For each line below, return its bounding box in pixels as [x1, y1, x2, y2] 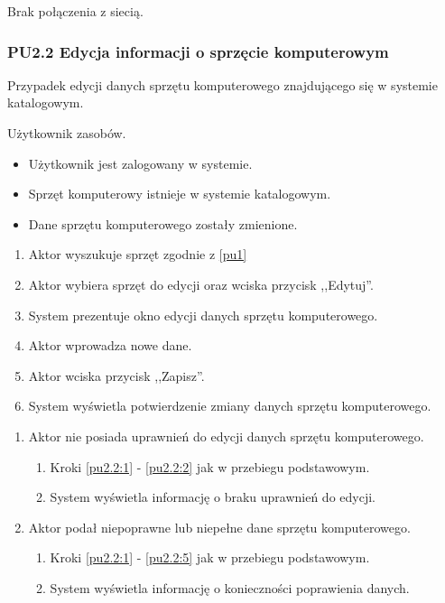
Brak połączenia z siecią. [7, 2, 144, 20]
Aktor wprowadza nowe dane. [28, 336, 192, 355]
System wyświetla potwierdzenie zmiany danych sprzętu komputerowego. [28, 396, 431, 415]
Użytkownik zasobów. [7, 124, 126, 142]
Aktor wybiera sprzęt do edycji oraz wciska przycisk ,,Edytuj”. [28, 274, 374, 293]
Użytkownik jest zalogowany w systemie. [28, 153, 253, 172]
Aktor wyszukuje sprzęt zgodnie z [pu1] [28, 245, 247, 264]
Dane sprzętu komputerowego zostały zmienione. [28, 214, 298, 233]
